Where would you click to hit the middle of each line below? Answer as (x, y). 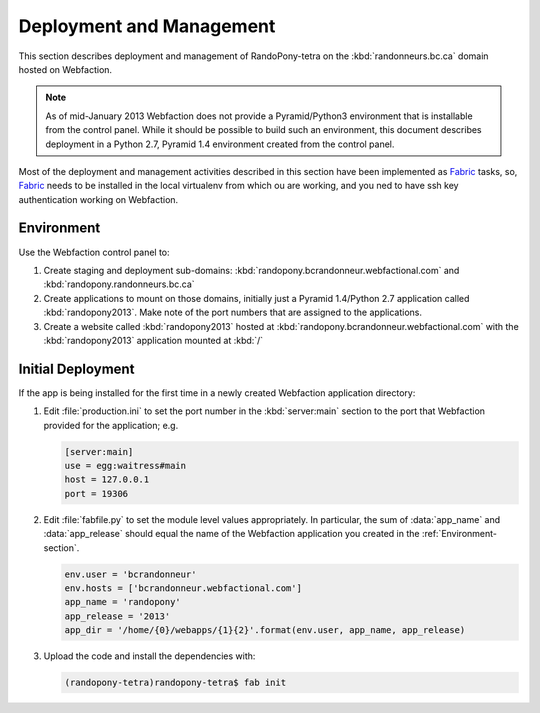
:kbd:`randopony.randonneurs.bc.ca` (119, 284)
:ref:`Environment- (459, 534)
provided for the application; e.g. (111, 425)
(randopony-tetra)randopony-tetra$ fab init (175, 683)
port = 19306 (96, 493)
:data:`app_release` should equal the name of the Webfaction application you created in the (231, 534)
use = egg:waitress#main (125, 465)
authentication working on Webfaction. (98, 199)
